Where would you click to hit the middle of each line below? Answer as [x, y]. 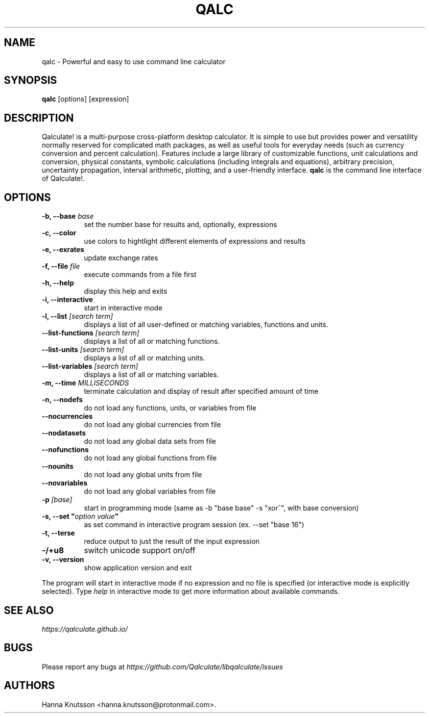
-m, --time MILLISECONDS [85, 383]
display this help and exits [126, 291]
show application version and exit [138, 568]
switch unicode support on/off [140, 551]
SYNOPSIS [31, 80]
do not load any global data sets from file [150, 441]
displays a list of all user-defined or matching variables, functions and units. [206, 325]
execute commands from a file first [140, 275]
